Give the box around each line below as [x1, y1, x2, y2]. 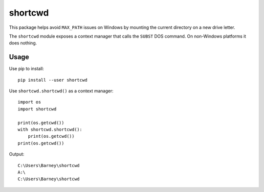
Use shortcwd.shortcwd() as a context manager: [9, 88, 113, 94]
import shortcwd [18, 106, 57, 112]
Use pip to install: [9, 66, 44, 72]
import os [18, 99, 41, 105]
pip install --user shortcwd [18, 77, 88, 83]
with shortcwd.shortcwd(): [18, 127, 83, 132]
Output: [9, 151, 24, 157]
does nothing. [9, 40, 37, 46]
